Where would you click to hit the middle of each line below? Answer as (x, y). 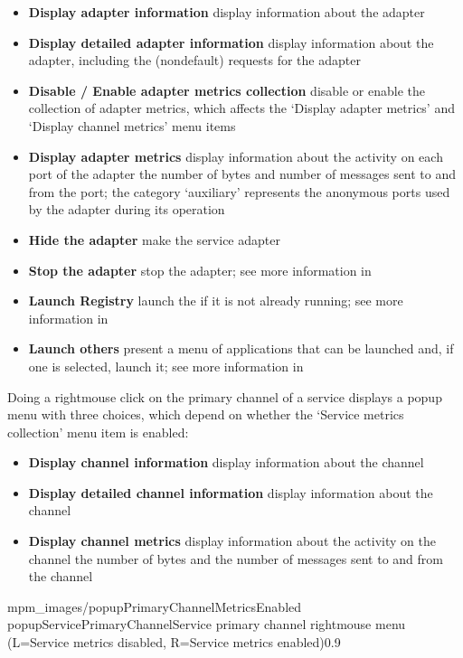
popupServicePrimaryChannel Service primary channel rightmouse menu (207, 624)
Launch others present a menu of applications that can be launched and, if (241, 348)
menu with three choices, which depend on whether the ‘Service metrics (206, 414)
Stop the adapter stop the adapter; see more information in (200, 270)
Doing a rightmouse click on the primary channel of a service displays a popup (225, 396)
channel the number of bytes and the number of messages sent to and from (236, 558)
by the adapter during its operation (127, 209)
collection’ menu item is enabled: (98, 432)
